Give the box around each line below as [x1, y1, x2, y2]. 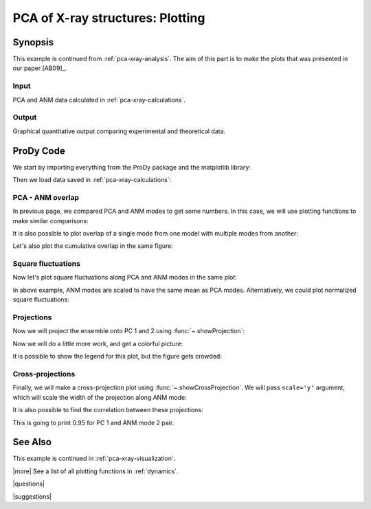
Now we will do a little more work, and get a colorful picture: [12, 339, 183, 348]
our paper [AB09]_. [12, 64, 67, 72]
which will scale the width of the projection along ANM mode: [12, 393, 187, 401]
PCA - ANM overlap [12, 192, 79, 202]
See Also [12, 436, 52, 448]
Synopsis [12, 36, 54, 48]
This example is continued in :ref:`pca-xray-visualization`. [12, 454, 176, 463]
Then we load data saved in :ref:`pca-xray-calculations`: [12, 176, 172, 184]
